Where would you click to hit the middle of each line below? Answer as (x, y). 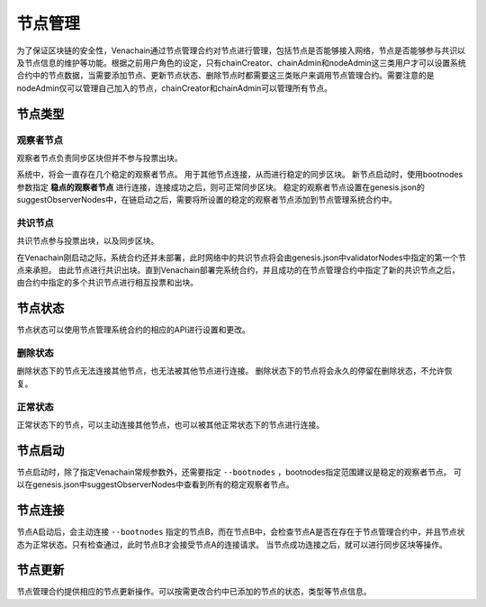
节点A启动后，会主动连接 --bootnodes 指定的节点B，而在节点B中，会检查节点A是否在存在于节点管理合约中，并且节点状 (241, 532)
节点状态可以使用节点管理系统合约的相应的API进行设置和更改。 (134, 330)
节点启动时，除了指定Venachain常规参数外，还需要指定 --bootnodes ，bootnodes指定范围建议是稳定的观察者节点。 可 (239, 472)
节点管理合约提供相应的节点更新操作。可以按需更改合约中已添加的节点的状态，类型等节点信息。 (194, 592)
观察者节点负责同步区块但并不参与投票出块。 (99, 158)
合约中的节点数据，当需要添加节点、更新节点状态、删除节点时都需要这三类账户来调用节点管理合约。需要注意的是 (225, 76)
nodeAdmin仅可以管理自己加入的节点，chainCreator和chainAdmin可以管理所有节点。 (175, 88)
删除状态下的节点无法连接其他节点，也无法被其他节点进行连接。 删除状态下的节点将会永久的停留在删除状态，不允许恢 (234, 371)
